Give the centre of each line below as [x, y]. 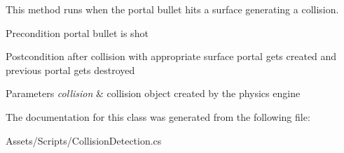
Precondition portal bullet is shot [77, 32]
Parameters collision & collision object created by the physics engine [153, 93]
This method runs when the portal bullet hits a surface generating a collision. [172, 9]
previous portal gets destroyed [70, 70]
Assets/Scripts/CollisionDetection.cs [84, 140]
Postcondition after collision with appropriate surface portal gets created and [171, 56]
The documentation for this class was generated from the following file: [158, 116]
